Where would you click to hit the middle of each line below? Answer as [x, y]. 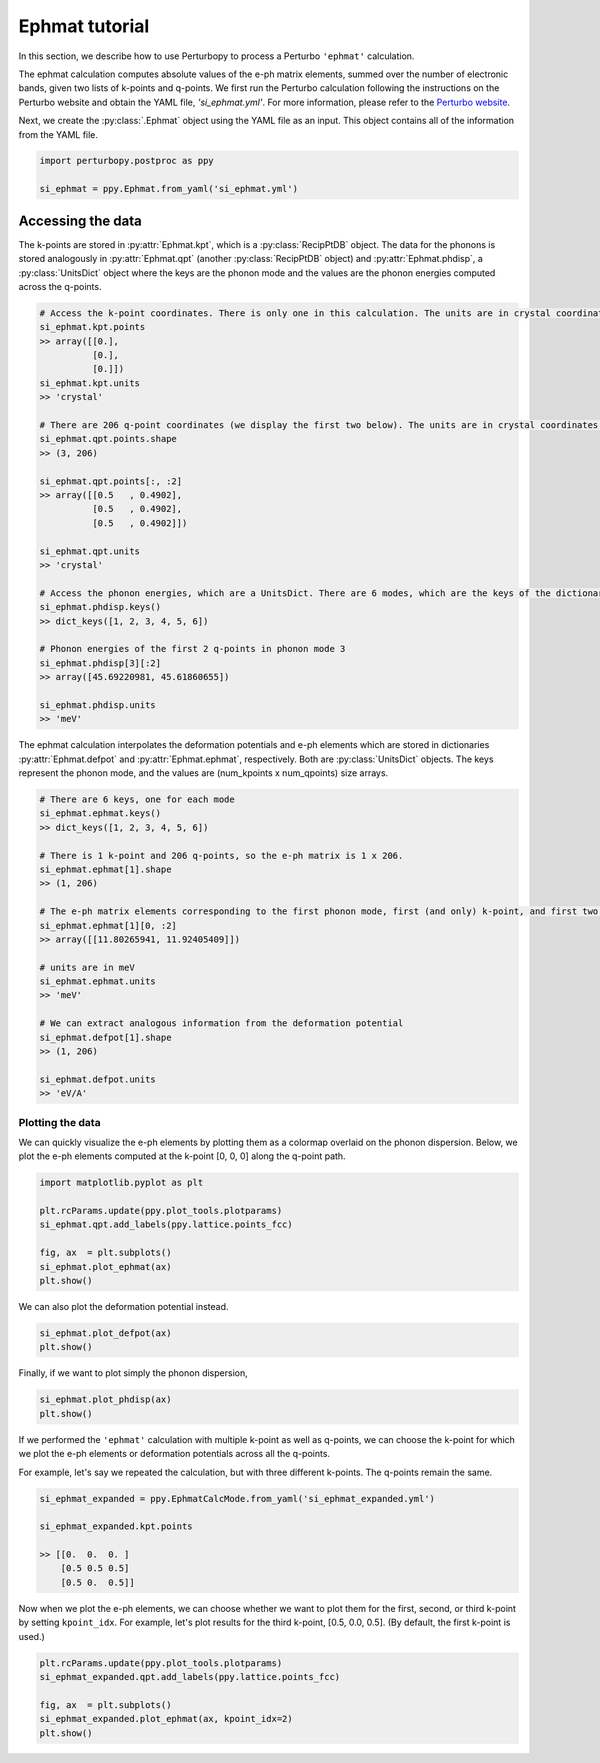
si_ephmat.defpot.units [98, 1079]
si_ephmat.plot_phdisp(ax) [105, 1399]
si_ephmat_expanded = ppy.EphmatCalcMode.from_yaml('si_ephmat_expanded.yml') [237, 1498]
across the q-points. [60, 286]
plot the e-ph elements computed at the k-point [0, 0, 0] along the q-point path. [182, 1156]
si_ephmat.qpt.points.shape [108, 439]
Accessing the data [80, 220]
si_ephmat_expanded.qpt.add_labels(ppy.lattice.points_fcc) [190, 1676]
